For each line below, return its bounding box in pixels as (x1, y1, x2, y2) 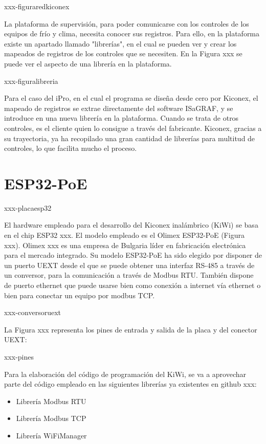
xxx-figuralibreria (4, 75, 58, 86)
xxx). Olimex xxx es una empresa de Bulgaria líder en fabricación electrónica (4, 239, 246, 250)
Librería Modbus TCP (16, 413, 86, 424)
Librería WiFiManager (16, 430, 87, 440)
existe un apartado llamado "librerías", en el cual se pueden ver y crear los (4, 38, 237, 49)
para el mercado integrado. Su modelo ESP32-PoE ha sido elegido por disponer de (4, 250, 262, 260)
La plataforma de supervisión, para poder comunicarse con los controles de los (4, 18, 249, 29)
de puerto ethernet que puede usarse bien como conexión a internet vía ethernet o (4, 280, 261, 290)
